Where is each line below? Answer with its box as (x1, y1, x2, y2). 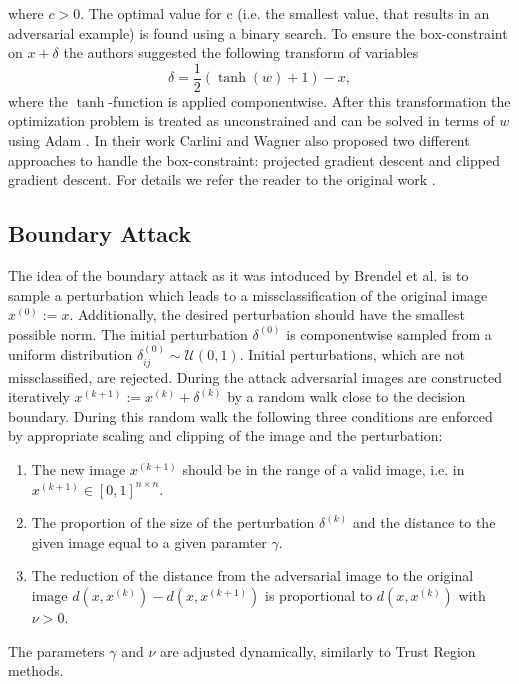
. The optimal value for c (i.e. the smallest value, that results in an (80, 3, 490, 23)
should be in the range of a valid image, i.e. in (182, 459, 465, 479)
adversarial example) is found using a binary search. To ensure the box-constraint (8, 22, 508, 43)
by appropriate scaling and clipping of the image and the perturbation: (8, 425, 443, 446)
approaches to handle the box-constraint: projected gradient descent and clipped (8, 149, 500, 170)
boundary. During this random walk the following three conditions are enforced (8, 405, 493, 426)
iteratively (8, 386, 70, 407)
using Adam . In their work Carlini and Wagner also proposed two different (8, 130, 470, 151)
